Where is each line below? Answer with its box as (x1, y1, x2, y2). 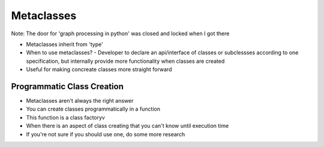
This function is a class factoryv (26, 114, 105, 121)
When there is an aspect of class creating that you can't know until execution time (26, 122, 229, 130)
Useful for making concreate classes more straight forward (26, 66, 172, 73)
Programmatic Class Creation (11, 81, 124, 91)
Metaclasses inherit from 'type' (26, 41, 103, 48)
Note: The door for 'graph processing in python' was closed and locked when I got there (11, 30, 230, 37)
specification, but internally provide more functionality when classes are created (26, 57, 225, 65)
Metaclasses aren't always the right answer (26, 97, 134, 105)
